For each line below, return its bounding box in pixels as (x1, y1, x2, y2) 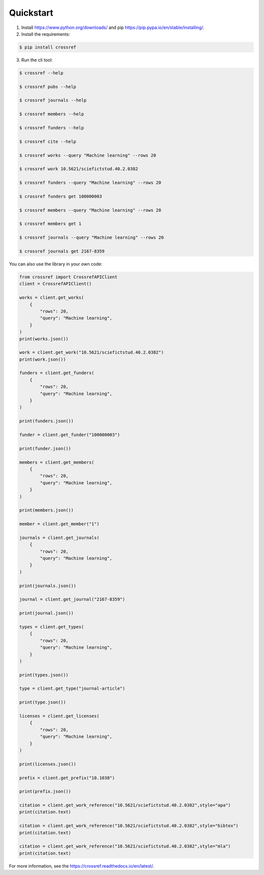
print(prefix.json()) (19, 789, 71, 794)
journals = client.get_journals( (19, 535, 100, 540)
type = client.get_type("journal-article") (19, 686, 126, 691)
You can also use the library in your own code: (9, 261, 103, 267)
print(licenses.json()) (19, 761, 77, 767)
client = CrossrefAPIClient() (19, 281, 92, 287)
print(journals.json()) (19, 583, 77, 588)
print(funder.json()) (19, 446, 71, 451)
